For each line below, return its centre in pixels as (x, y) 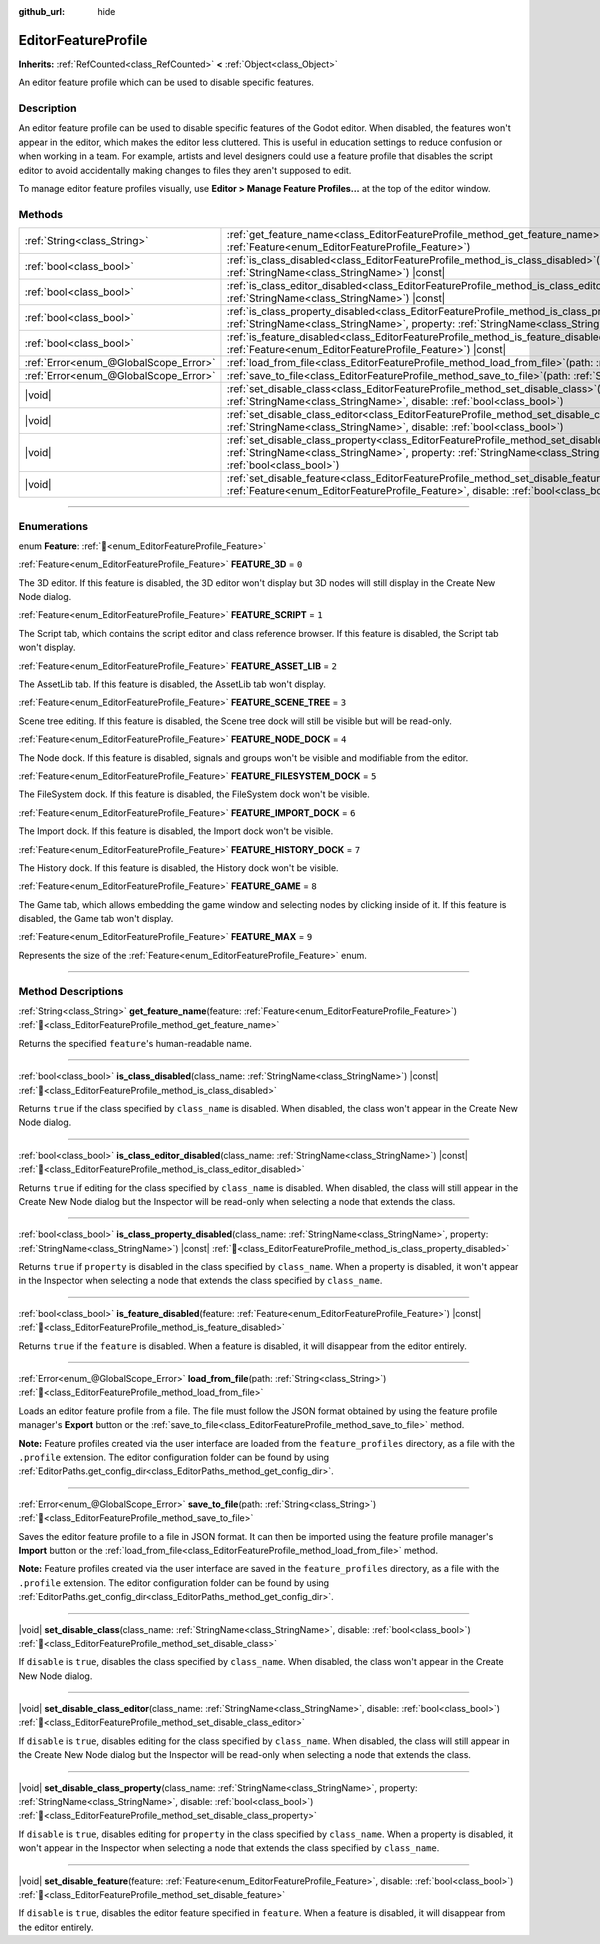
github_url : (41, 11)
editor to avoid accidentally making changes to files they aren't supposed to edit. (185, 170)
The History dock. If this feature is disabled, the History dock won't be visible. (178, 867)
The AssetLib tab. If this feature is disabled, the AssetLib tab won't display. (172, 684)
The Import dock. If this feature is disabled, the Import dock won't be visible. (176, 831)
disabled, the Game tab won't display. (96, 919)
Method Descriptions (71, 991)
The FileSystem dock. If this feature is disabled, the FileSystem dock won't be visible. (194, 794)
